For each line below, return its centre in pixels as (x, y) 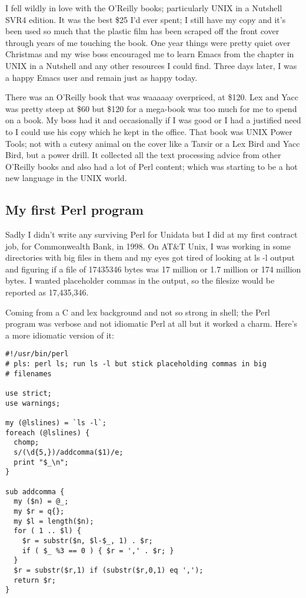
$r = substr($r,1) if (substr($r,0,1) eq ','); (109, 570)
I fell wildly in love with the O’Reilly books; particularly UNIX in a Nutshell (144, 8)
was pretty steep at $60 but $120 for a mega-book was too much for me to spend (151, 108)
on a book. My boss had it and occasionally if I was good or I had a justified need (153, 120)
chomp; (26, 443)
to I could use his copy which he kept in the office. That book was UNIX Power (149, 131)
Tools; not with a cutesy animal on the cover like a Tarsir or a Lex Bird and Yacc (153, 143)
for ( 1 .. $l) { (47, 531)
